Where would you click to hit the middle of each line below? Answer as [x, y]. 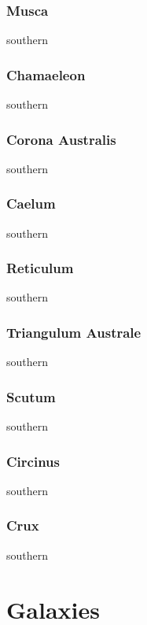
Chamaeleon [46, 74]
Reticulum [40, 268]
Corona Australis [61, 139]
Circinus [33, 461]
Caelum [31, 203]
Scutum [31, 396]
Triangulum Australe [74, 332]
